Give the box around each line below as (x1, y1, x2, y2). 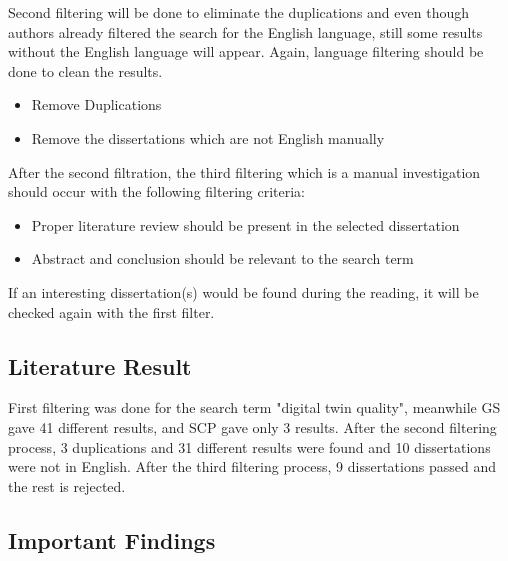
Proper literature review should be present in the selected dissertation (31, 214, 460, 235)
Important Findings (8, 524, 216, 555)
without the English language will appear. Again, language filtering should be (8, 41, 484, 62)
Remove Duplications (31, 94, 162, 115)
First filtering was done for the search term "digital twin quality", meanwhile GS (8, 397, 501, 418)
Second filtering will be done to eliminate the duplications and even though (8, 2, 469, 22)
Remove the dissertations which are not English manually (31, 127, 385, 148)
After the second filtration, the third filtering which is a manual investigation (8, 161, 481, 182)
